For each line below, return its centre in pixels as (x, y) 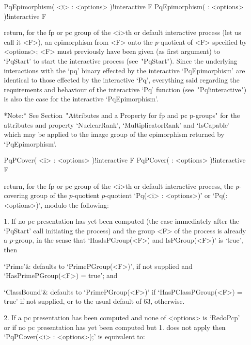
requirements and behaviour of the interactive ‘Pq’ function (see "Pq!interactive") (125, 89)
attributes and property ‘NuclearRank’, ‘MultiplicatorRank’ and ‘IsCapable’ (117, 124)
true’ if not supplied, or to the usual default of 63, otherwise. (94, 301)
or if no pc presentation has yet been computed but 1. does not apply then (115, 327)
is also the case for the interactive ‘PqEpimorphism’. (81, 99)
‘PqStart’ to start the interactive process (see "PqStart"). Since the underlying (121, 60)
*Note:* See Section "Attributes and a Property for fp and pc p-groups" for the (122, 115)
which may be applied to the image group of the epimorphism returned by (114, 134)
